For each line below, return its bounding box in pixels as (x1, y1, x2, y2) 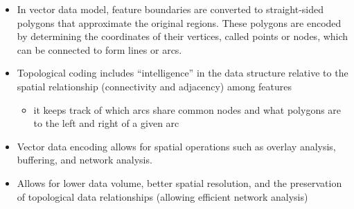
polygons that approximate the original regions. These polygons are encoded (17, 15, 342, 30)
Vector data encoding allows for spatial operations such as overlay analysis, (17, 139, 336, 153)
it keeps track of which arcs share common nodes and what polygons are (33, 102, 342, 117)
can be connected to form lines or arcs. (17, 42, 182, 57)
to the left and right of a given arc (33, 116, 179, 130)
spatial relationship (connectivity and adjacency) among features (17, 79, 292, 93)
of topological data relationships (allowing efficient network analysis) (17, 189, 308, 203)
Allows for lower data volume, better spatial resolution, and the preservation (17, 175, 342, 190)
